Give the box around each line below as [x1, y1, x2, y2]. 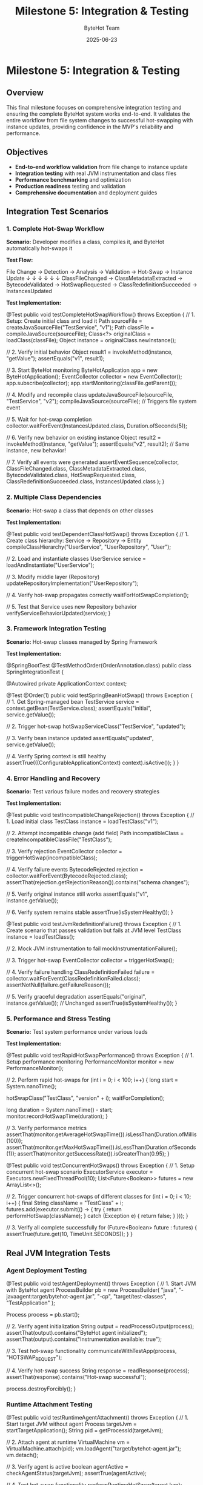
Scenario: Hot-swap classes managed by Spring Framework [6, 638, 158, 646]
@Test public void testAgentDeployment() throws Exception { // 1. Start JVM [6, 1280, 196, 1288]
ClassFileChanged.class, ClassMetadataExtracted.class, [6, 465, 147, 472]
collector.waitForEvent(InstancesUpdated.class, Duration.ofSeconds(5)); [6, 422, 188, 429]
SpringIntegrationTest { [6, 668, 64, 675]
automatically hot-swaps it [6, 245, 73, 252]
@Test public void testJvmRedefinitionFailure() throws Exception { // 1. [6, 921, 182, 928]
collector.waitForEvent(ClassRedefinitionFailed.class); [6, 975, 141, 982]
